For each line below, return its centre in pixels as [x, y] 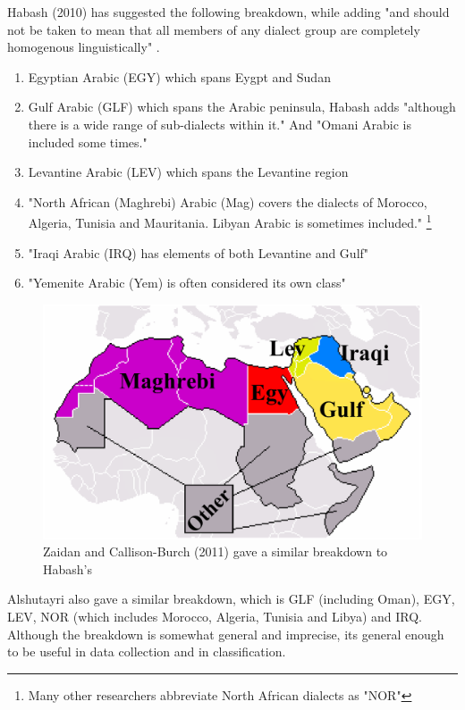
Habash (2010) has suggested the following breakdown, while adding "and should [228, 12]
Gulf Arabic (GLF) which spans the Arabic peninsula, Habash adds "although [242, 107]
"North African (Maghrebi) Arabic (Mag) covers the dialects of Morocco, [228, 201]
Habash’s [68, 568]
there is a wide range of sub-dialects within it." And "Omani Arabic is [220, 124]
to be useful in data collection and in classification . [147, 652]
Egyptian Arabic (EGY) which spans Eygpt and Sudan [179, 76]
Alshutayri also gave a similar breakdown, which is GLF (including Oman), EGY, [231, 599]
